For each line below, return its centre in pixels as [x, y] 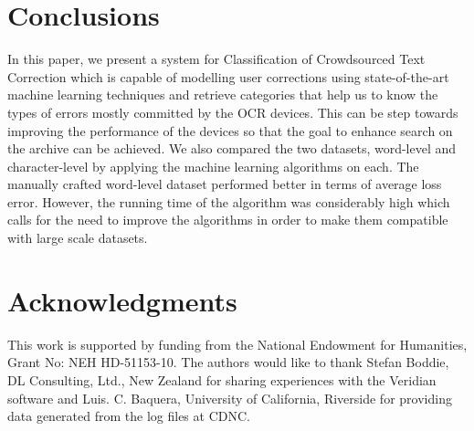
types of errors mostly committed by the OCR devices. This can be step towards [233, 112]
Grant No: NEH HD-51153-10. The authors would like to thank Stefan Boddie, [228, 362]
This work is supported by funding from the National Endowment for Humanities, [237, 344]
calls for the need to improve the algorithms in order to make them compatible [228, 220]
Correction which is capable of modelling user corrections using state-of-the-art [228, 76]
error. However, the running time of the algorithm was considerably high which [229, 201]
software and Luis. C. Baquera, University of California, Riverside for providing [230, 398]
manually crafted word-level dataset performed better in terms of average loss [225, 184]
